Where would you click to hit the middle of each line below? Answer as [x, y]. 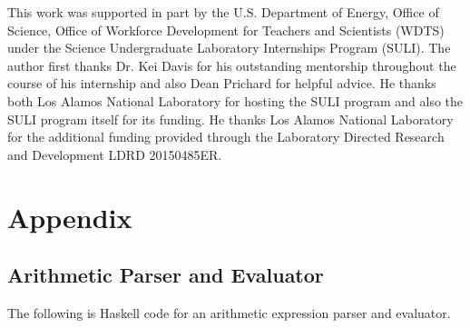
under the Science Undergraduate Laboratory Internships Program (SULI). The [229, 48]
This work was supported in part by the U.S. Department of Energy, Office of [223, 12]
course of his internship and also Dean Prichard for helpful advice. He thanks [222, 83]
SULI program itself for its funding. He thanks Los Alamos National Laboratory [230, 119]
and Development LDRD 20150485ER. [115, 154]
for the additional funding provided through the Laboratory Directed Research [226, 137]
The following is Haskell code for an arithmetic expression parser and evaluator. [229, 312]
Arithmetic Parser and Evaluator [166, 275]
